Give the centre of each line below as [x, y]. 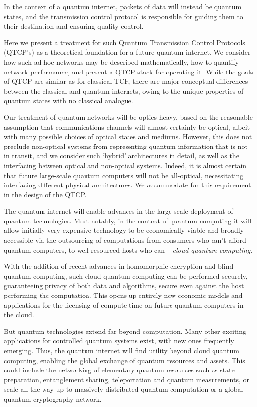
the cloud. [19, 314]
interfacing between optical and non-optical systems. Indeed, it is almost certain [125, 165]
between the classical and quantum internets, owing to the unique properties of [124, 91]
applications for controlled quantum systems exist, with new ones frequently [119, 341]
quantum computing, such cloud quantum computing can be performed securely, [126, 276]
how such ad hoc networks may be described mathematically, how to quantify [122, 61]
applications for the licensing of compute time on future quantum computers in [124, 305]
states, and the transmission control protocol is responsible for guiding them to [124, 16]
